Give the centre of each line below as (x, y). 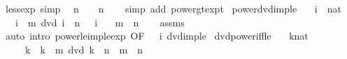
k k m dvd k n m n (84, 49)
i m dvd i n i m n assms (100, 22)
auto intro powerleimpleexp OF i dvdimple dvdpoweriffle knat (157, 36)
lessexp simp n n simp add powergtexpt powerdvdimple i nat (173, 8)
